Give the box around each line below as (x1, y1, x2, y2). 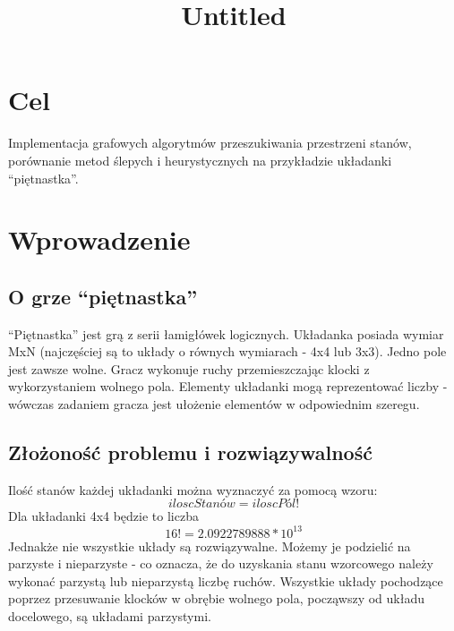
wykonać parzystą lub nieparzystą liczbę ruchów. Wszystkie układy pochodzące (8, 571, 443, 590)
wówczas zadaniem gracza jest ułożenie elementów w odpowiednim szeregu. (8, 395, 420, 414)
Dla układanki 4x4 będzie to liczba (8, 507, 199, 525)
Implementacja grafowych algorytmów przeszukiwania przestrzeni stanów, (8, 133, 412, 152)
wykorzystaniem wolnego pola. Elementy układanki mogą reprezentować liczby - (8, 377, 448, 396)
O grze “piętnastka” (8, 282, 198, 310)
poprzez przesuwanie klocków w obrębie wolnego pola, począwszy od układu (8, 589, 425, 608)
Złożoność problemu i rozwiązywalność (8, 439, 373, 466)
